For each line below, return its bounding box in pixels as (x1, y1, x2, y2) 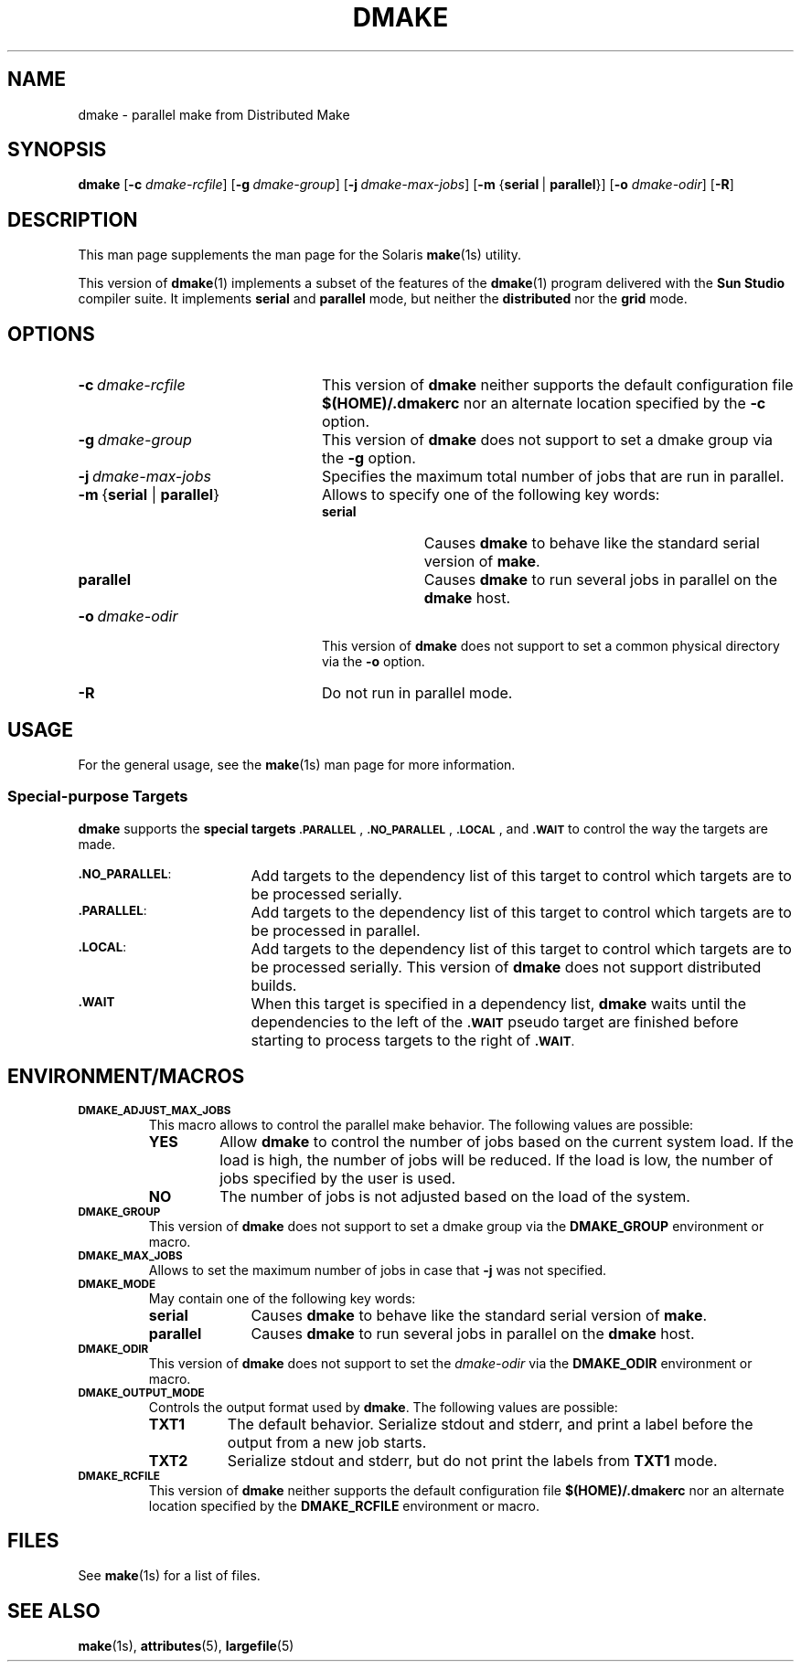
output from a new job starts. (227, 1432, 427, 1451)
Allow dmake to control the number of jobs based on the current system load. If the (219, 1132, 794, 1151)
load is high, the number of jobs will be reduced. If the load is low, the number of (219, 1150, 774, 1169)
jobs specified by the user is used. (219, 1168, 456, 1187)
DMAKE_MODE (78, 1277, 156, 1291)
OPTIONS (7, 322, 95, 345)
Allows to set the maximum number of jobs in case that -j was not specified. (148, 1261, 607, 1278)
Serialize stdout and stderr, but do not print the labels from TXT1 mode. (227, 1451, 718, 1470)
